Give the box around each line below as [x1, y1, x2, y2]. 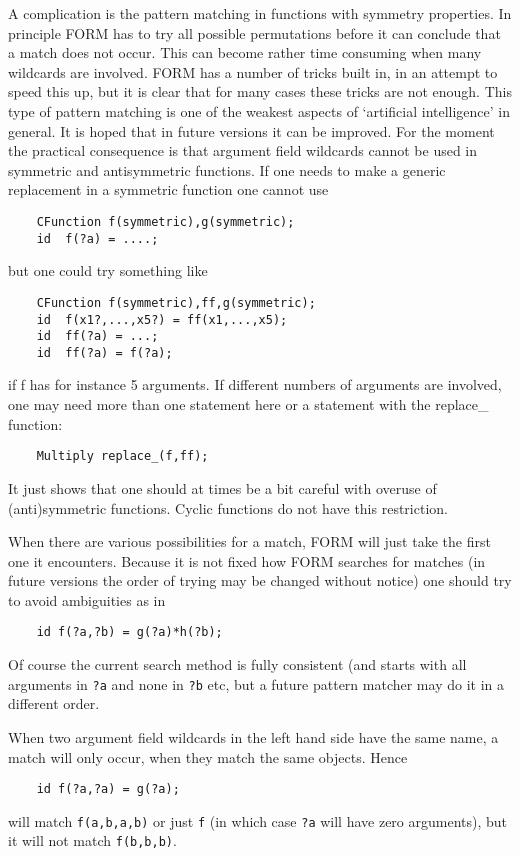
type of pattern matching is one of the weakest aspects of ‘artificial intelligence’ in [8, 100, 511, 121]
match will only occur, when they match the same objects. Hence [8, 746, 408, 767]
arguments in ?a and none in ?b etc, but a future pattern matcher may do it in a [8, 673, 504, 694]
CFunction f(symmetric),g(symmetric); [36, 214, 295, 229]
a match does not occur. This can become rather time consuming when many [8, 42, 482, 63]
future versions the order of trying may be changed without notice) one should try [8, 570, 512, 591]
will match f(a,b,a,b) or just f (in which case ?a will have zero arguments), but [8, 810, 508, 831]
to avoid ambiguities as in [8, 589, 166, 610]
